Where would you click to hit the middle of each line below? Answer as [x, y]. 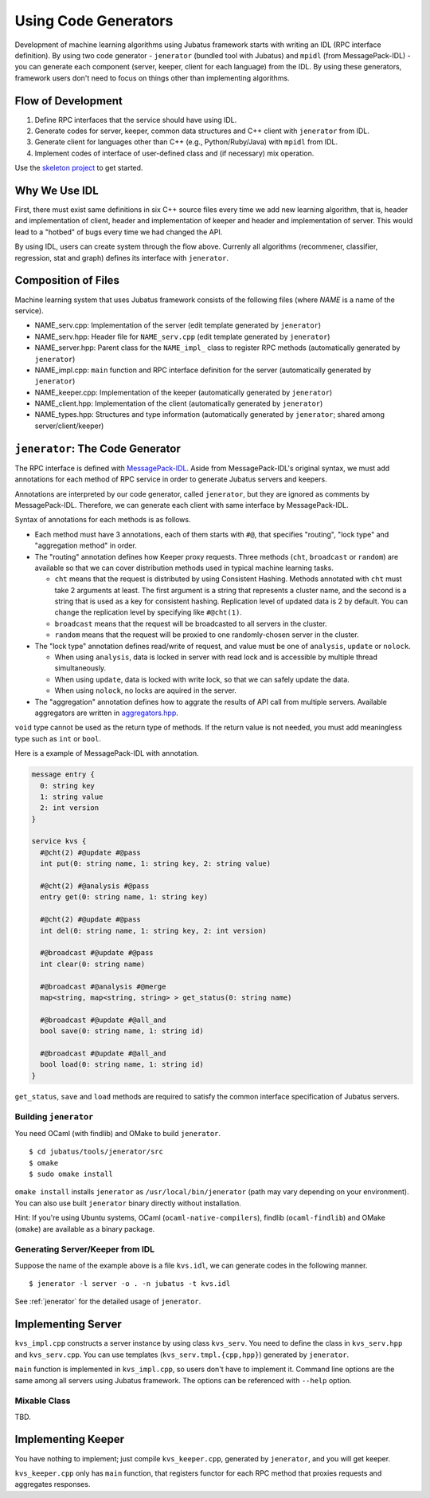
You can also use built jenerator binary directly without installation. [128, 1203]
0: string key [68, 786]
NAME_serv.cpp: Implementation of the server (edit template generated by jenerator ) [178, 325]
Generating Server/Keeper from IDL [85, 1249]
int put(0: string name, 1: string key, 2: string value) [156, 864]
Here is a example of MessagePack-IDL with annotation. [107, 753]
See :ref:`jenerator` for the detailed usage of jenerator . [108, 1301]
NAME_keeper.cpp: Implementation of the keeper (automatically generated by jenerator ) [184, 392]
